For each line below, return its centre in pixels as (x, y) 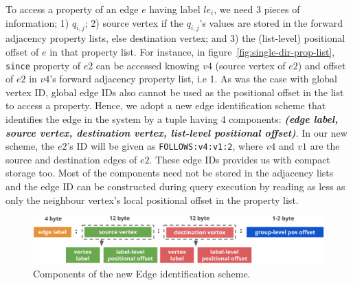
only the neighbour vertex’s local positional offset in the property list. (152, 199)
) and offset (322, 65)
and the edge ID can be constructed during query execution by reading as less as (175, 186)
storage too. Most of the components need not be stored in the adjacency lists (170, 173)
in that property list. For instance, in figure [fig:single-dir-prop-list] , (192, 51)
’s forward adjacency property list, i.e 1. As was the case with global (193, 79)
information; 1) (37, 22)
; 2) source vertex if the (134, 22)
